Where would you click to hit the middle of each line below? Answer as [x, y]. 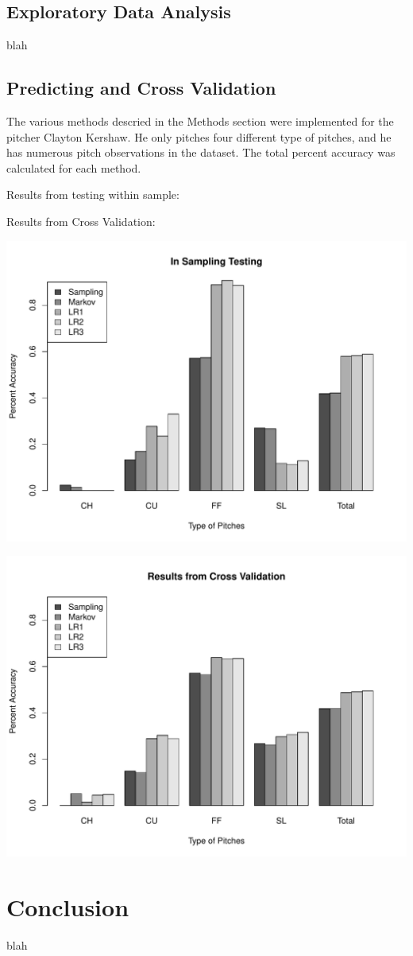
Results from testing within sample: [93, 194]
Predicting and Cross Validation [141, 88]
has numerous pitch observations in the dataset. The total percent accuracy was [201, 152]
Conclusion [68, 906]
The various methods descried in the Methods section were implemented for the [200, 121]
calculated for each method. [74, 167]
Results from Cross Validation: [81, 221]
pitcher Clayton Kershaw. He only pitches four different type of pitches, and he [199, 136]
